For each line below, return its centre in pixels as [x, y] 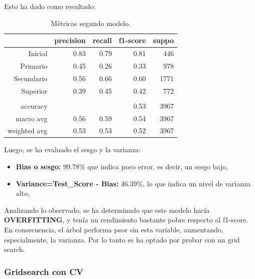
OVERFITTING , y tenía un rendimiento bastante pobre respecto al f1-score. [126, 220]
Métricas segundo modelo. [91, 23]
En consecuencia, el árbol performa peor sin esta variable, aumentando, [114, 229]
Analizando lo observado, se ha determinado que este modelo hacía [107, 210]
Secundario [31, 78]
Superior [34, 90]
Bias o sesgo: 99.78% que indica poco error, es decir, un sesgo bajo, [122, 167]
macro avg [32, 118]
